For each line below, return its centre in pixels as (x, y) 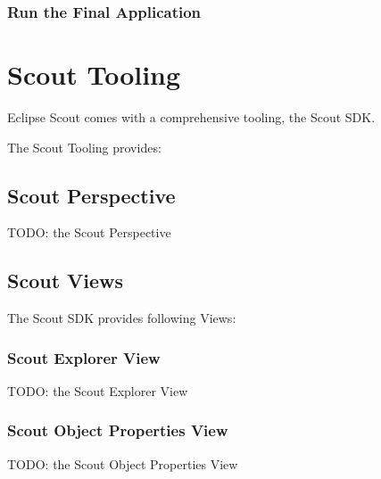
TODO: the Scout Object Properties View (123, 463)
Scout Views (66, 281)
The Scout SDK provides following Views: (122, 318)
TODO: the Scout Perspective (89, 232)
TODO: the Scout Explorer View (98, 390)
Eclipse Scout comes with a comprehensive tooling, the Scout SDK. (191, 116)
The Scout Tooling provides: (84, 147)
